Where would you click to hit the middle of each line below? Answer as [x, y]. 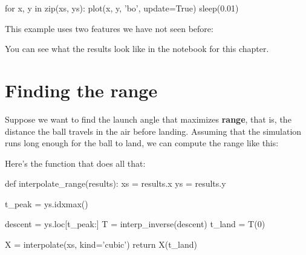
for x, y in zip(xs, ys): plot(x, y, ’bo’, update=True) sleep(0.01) [122, 8]
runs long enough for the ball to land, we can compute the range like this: [142, 143]
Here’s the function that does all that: [75, 163]
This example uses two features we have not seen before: [109, 28]
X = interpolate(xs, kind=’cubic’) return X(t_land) [101, 244]
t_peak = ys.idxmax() [47, 203]
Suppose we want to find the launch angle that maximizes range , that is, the [148, 119]
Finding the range [81, 90]
